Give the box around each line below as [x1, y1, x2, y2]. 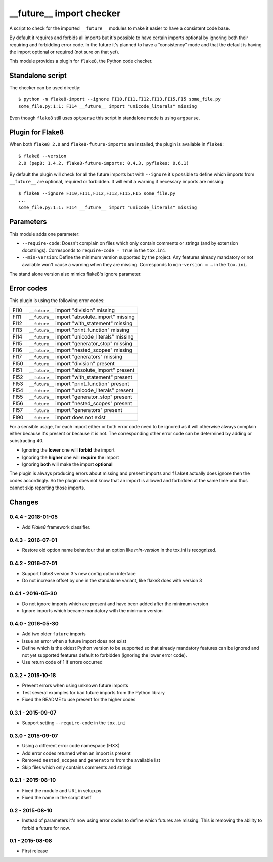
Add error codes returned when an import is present [22, 750, 131, 756]
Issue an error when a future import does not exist [22, 638, 126, 644]
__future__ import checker [9, 8, 121, 19]
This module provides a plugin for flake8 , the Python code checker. [9, 58, 153, 64]
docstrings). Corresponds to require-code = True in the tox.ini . [22, 247, 167, 253]
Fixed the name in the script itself [22, 795, 92, 801]
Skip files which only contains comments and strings [22, 764, 132, 770]
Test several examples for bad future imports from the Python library [22, 689, 165, 695]
